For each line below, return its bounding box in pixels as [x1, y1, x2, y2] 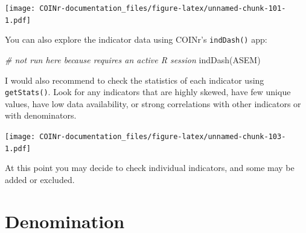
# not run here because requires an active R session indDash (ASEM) [5, 53, 261, 66]
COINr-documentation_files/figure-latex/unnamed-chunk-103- [39, 132, 286, 141]
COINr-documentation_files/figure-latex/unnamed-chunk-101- [39, 4, 286, 13]
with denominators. [5, 109, 77, 122]
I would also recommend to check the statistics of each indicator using [5, 73, 264, 86]
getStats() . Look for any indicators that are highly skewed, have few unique [5, 85, 291, 98]
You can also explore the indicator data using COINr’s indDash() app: [5, 33, 267, 46]
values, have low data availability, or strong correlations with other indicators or [5, 97, 301, 110]
